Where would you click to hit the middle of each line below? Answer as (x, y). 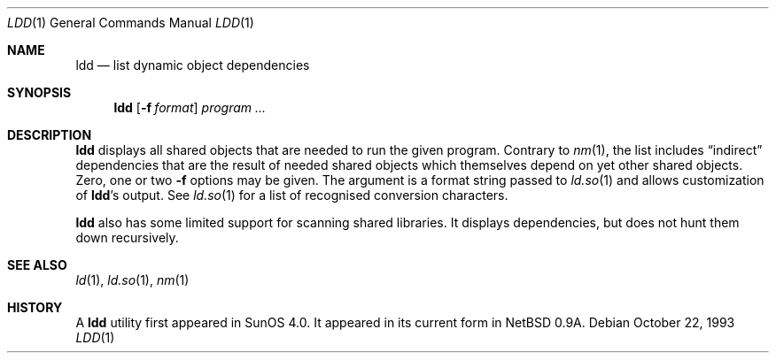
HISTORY (35, 307)
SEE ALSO (37, 265)
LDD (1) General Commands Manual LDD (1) (131, 23)
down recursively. (127, 237)
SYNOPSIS (39, 92)
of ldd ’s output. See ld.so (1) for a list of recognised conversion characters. (292, 195)
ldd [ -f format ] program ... (190, 107)
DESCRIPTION (50, 135)
